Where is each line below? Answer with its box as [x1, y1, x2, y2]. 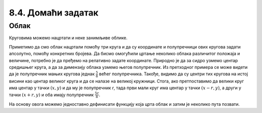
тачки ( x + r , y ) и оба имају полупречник [9, 92, 94, 97]
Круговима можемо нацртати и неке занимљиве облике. [9, 35, 128, 41]
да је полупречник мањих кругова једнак [9, 71, 95, 77]
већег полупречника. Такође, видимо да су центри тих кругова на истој [98, 71, 248, 77]
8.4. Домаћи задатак [9, 7, 99, 18]
